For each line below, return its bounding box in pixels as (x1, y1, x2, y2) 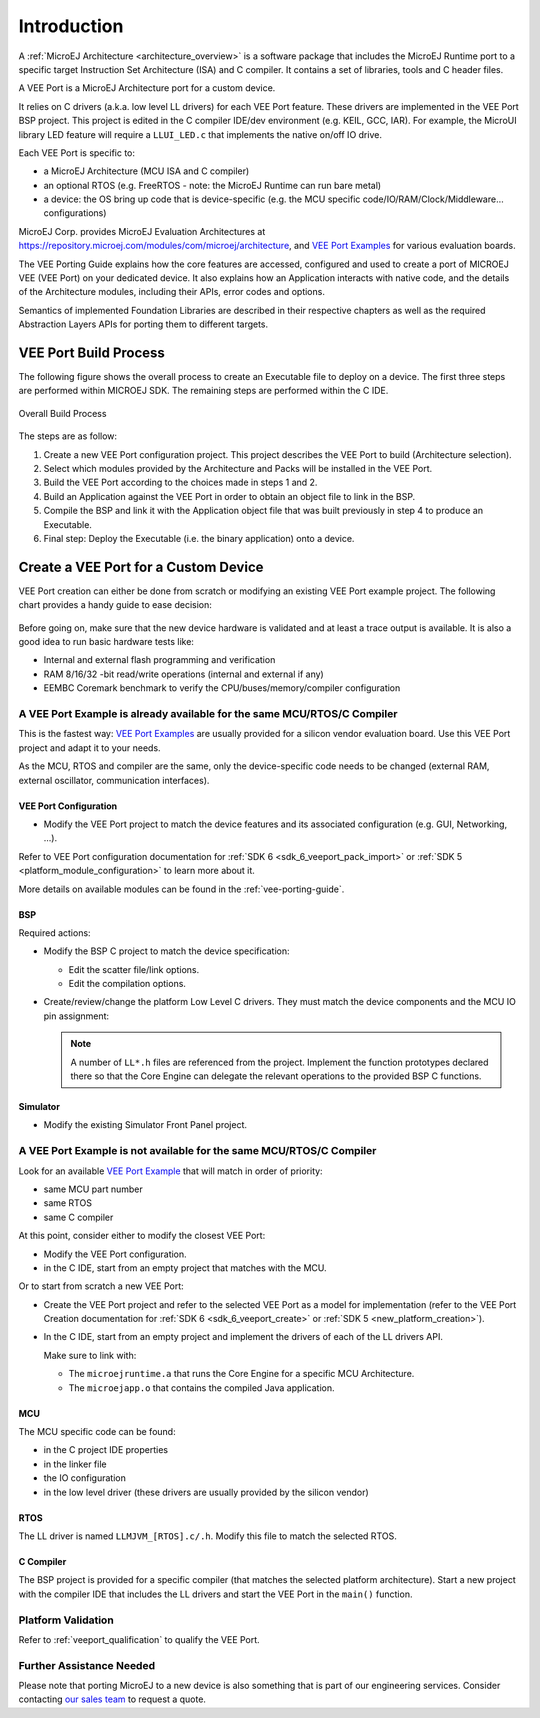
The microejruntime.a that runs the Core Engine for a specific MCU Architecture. (68, 1368, 415, 1380)
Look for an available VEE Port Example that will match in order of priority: (18, 1165, 324, 1177)
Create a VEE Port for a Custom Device (18, 558, 264, 575)
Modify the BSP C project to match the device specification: (43, 945, 290, 957)
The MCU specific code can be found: (18, 1426, 176, 1438)
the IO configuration (43, 1472, 127, 1484)
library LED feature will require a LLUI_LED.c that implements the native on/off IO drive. (18, 128, 382, 140)
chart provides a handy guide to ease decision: (18, 599, 212, 611)
